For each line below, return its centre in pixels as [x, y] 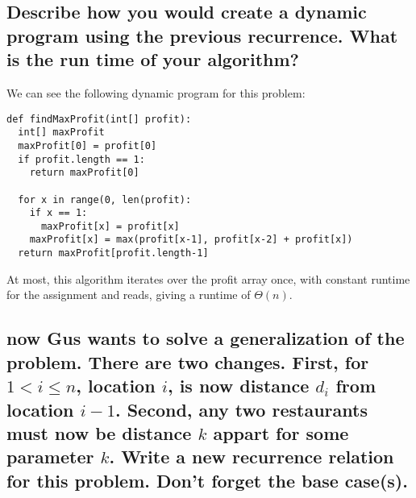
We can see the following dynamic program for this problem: [156, 92]
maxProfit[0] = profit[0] [87, 145]
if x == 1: [58, 213]
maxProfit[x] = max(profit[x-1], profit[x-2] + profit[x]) [191, 240]
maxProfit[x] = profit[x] [110, 226]
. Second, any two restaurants [241, 409]
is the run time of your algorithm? [153, 59]
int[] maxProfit [61, 133]
